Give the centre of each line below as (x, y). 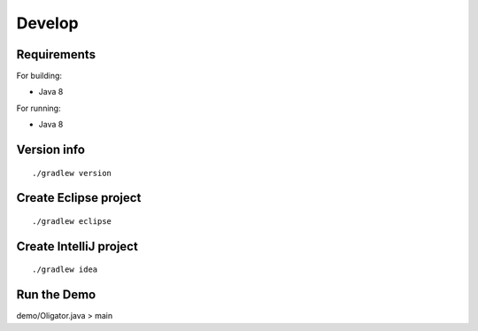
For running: (39, 108)
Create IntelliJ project (77, 246)
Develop (47, 23)
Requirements (56, 54)
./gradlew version (72, 173)
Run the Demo (56, 295)
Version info (51, 150)
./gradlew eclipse (72, 222)
